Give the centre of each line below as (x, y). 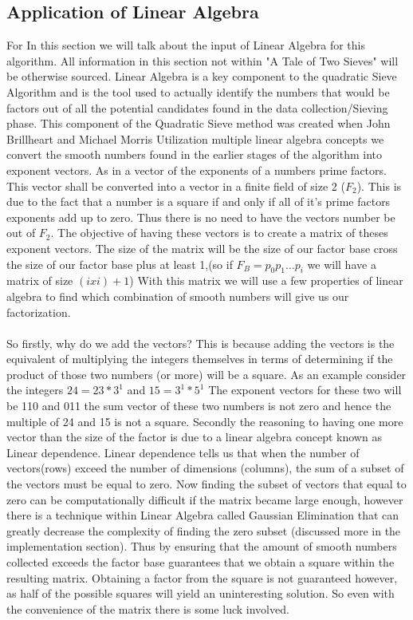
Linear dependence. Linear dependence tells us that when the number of (183, 452)
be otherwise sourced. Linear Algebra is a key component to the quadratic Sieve (202, 76)
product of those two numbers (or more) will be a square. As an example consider (206, 374)
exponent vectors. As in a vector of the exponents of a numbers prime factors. (197, 170)
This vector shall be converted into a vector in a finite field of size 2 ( (176, 186)
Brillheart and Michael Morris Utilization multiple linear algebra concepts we (195, 138)
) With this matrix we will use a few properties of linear (266, 280)
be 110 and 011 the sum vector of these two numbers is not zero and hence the (199, 406)
